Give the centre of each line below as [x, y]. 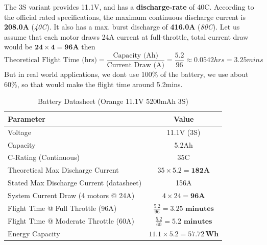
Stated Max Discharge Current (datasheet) [75, 183]
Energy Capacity [34, 233]
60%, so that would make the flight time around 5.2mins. [93, 84]
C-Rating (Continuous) [44, 157]
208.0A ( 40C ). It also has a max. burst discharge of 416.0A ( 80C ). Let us [122, 27]
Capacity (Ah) [136, 55]
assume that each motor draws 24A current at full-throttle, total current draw [126, 36]
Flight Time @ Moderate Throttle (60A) [71, 220]
